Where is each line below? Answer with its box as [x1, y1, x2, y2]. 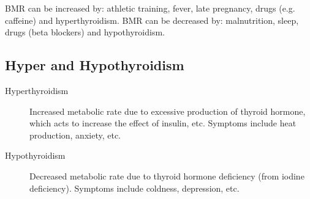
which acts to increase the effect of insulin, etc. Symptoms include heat [29, 117, 297, 129]
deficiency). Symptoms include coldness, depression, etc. [29, 181, 240, 194]
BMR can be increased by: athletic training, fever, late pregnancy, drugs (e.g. [5, 2, 295, 14]
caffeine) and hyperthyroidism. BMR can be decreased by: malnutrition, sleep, [5, 13, 299, 26]
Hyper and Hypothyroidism [5, 56, 184, 74]
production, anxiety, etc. [29, 128, 121, 141]
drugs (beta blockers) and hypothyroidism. [5, 26, 165, 38]
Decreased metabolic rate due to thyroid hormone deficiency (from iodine [29, 169, 304, 182]
